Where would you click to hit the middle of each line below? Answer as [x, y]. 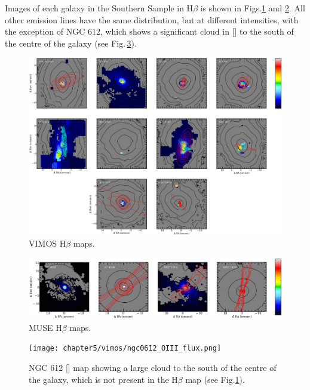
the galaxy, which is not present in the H [103, 379]
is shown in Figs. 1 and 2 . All [253, 8]
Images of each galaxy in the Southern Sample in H [99, 8]
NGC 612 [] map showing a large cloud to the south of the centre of [153, 367]
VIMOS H [47, 243]
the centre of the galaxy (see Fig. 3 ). [71, 43]
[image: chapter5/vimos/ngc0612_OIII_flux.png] [125, 348]
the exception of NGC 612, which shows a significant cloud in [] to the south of [149, 31]
